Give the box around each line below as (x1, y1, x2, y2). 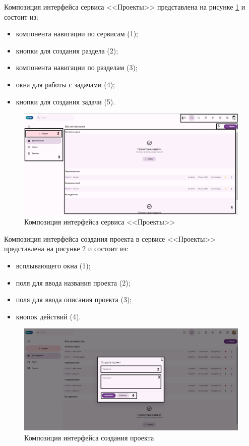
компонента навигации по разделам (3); (16, 62, 138, 73)
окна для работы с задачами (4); (16, 79, 115, 89)
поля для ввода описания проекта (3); (16, 294, 132, 305)
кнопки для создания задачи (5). (16, 96, 115, 106)
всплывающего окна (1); (16, 260, 91, 270)
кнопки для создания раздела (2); (16, 45, 118, 55)
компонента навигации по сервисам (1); (16, 28, 138, 39)
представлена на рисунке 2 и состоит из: (4, 243, 129, 254)
